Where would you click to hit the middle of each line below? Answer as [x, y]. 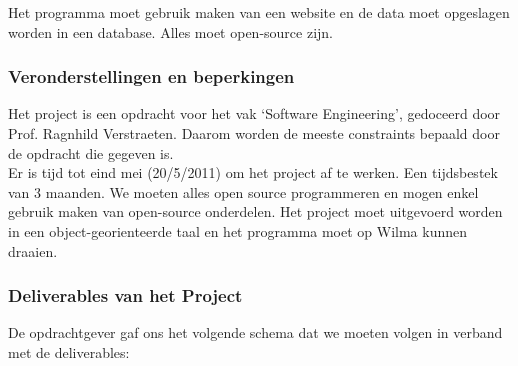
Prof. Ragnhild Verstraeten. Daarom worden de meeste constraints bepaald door [254, 133]
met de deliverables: [69, 351]
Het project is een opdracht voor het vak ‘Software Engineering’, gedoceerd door [254, 113]
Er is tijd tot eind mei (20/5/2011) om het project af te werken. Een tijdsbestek [253, 172]
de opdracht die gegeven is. [91, 152]
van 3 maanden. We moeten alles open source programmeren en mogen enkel [243, 191]
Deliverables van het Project [125, 295]
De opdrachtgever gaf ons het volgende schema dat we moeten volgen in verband [255, 332]
